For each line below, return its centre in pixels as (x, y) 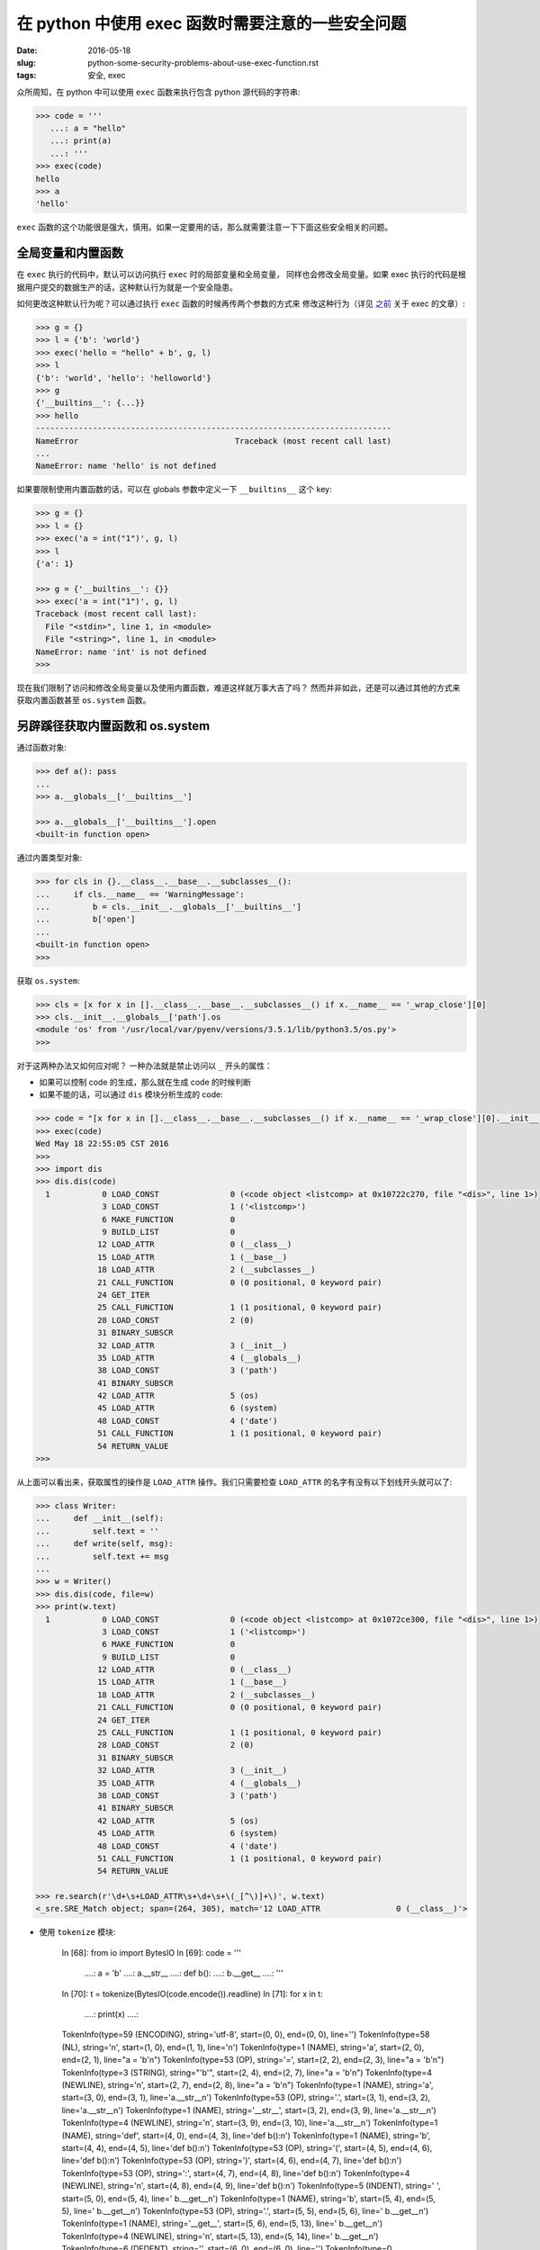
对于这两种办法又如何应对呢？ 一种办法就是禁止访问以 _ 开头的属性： (145, 1066)
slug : (26, 62)
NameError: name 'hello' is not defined (126, 466)
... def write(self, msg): (105, 1544)
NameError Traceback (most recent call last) (213, 441)
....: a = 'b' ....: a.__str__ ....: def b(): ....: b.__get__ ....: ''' (184, 1973)
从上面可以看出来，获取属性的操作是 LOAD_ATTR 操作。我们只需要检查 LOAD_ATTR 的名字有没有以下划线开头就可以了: (234, 1482)
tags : (27, 76)
